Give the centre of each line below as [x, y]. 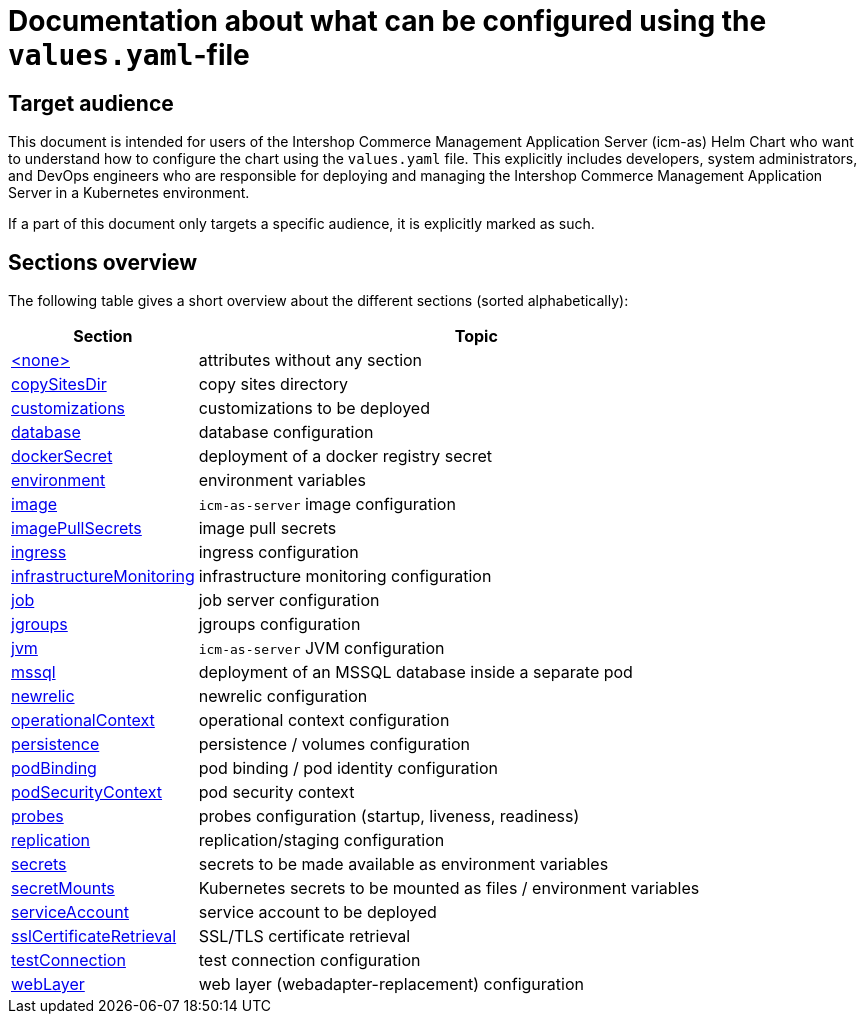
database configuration [286, 432]
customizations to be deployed [314, 408]
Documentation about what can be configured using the [387, 21]
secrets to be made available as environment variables [403, 864]
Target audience [91, 103]
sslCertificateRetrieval [94, 936]
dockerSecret [62, 456]
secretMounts [63, 888]
